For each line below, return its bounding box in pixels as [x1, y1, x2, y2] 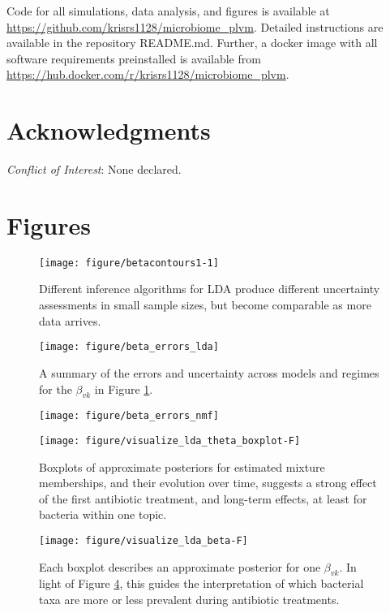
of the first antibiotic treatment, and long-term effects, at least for [39, 490, 367, 507]
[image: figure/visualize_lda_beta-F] [39, 534, 248, 546]
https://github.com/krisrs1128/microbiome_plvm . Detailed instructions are [6, 18, 384, 35]
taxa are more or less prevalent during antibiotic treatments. [39, 591, 340, 608]
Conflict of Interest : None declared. [6, 161, 182, 178]
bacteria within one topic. [39, 506, 167, 523]
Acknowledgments [6, 114, 211, 147]
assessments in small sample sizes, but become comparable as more [39, 296, 371, 313]
